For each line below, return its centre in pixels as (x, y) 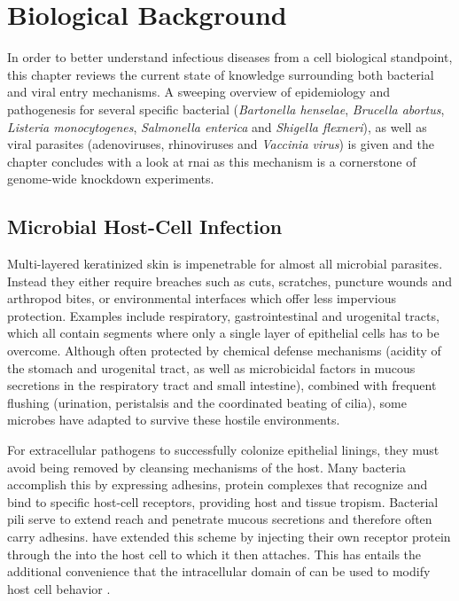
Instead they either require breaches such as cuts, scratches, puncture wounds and (230, 281)
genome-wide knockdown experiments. (111, 179)
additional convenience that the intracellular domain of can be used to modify (219, 571)
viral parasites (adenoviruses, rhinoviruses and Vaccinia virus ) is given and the (221, 144)
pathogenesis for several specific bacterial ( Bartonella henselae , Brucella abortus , (226, 109)
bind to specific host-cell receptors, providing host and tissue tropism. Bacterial (223, 501)
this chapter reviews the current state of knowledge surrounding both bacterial (221, 74)
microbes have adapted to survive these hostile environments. (174, 420)
